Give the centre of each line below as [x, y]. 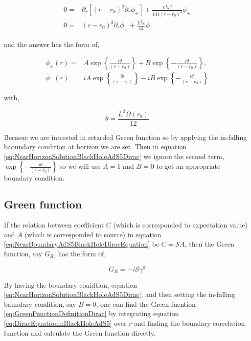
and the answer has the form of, [52, 44]
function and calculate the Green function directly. [80, 332]
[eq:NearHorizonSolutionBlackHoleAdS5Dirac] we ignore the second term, [114, 156]
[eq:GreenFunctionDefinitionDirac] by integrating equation [91, 313]
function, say [23, 253]
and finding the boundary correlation [190, 323]
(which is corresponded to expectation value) [180, 225]
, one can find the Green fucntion [146, 304]
